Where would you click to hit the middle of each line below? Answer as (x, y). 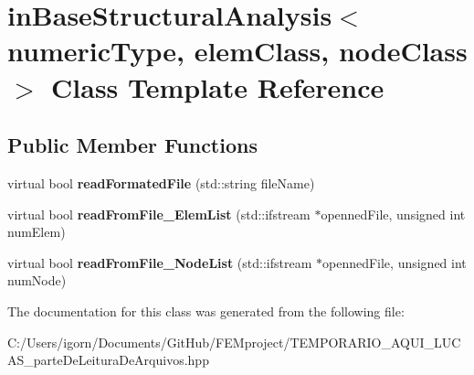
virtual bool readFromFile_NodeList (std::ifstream (160, 262)
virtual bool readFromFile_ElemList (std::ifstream (159, 214)
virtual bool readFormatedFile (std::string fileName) (161, 182)
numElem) (37, 232)
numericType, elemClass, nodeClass (237, 51)
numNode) (37, 280)
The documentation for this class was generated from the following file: (206, 311)
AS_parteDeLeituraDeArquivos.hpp (108, 360)
